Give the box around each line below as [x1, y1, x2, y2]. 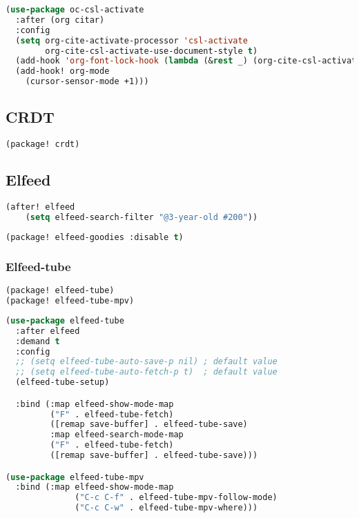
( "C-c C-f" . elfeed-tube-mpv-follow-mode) [75, 492, 278, 503]
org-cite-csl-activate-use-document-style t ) [45, 46, 258, 56]
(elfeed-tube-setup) [15, 377, 110, 388]
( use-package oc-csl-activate [6, 5, 144, 14]
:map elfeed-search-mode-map [50, 430, 184, 440]
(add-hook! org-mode [15, 66, 110, 77]
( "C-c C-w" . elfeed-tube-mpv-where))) [75, 503, 258, 513]
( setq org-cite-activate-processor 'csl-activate [15, 35, 248, 46]
